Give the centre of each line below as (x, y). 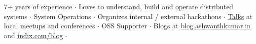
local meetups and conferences (50, 26)
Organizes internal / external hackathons (159, 16)
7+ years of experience (38, 6)
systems (16, 16)
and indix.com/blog (34, 35)
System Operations (62, 16)
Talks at (240, 16)
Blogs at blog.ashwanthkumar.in (202, 26)
